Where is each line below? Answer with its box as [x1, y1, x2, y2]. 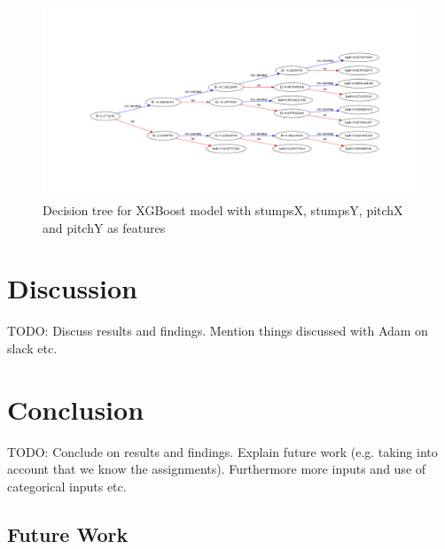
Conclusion [7, 390, 144, 427]
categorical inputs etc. [7, 476, 127, 495]
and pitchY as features [43, 218, 166, 236]
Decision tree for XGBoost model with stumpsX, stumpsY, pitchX [43, 200, 403, 219]
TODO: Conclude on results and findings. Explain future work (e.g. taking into [7, 442, 438, 460]
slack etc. [7, 338, 58, 357]
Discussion [7, 270, 137, 306]
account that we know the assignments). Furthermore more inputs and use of [7, 460, 426, 478]
